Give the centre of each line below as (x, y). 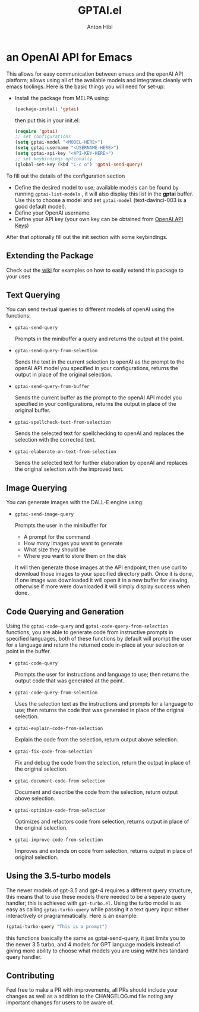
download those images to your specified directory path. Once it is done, (104, 574)
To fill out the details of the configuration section (66, 176)
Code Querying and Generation (65, 611)
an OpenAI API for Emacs (69, 57)
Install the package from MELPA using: (62, 98)
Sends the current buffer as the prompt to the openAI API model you (98, 398)
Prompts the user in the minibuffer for (61, 526)
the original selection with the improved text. (69, 469)
